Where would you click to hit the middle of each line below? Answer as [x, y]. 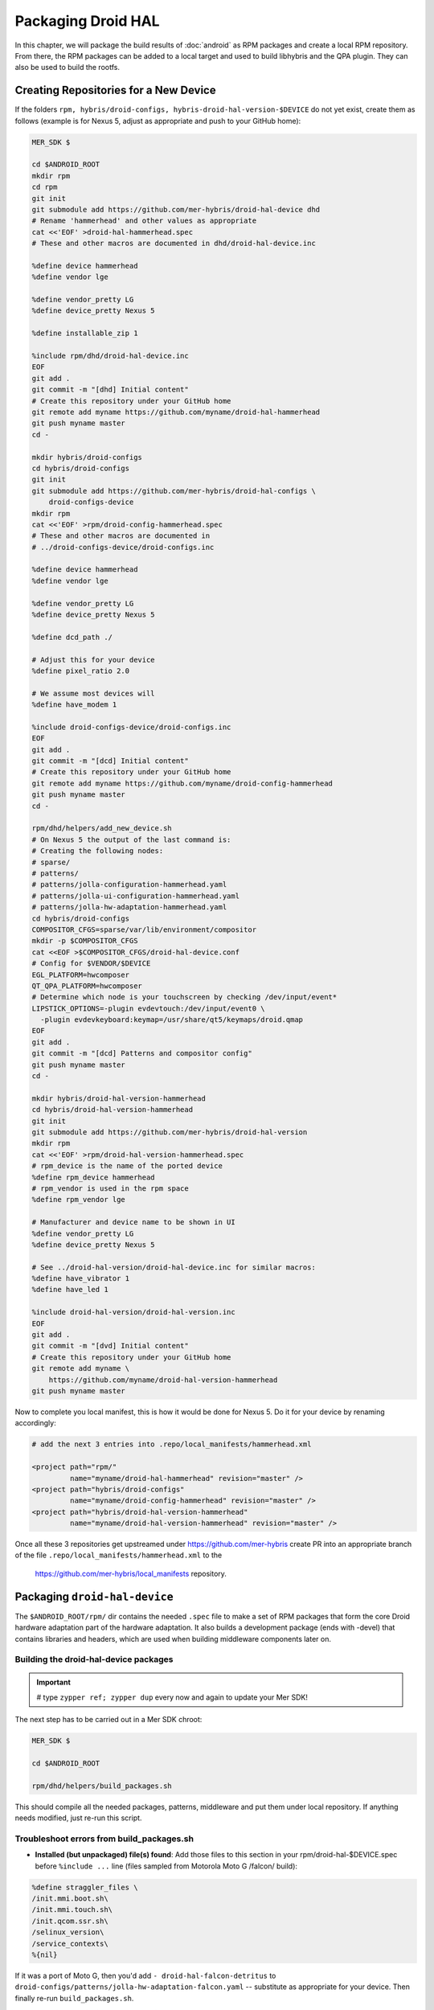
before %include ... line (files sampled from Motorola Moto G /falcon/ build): [166, 1866]
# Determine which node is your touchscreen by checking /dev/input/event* [184, 997]
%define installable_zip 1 [85, 333]
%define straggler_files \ [85, 1887]
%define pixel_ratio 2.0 [81, 671]
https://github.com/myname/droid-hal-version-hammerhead [163, 1380]
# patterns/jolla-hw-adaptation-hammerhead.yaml [129, 907]
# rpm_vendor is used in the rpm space [110, 1188]
